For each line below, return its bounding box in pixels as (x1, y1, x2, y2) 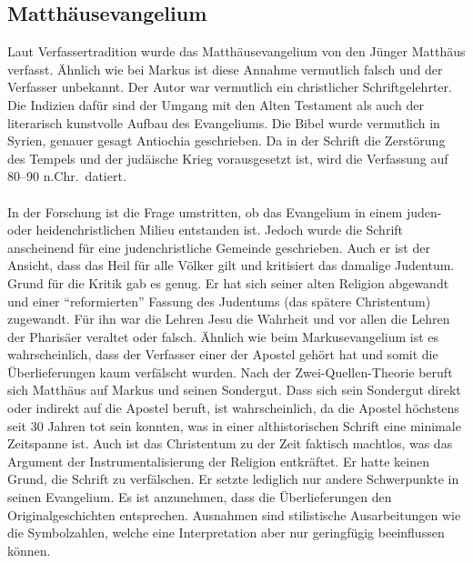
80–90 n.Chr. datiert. (7, 166, 126, 186)
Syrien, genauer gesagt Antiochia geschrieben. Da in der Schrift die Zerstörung (7, 131, 446, 150)
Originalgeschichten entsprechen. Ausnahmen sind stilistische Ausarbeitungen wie (7, 505, 461, 524)
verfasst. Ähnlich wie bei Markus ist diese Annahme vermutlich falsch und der (7, 59, 443, 78)
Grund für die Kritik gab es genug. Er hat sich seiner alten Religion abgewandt (7, 273, 449, 292)
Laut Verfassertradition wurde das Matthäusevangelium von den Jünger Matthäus (7, 42, 466, 61)
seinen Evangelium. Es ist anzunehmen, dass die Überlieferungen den (7, 488, 392, 507)
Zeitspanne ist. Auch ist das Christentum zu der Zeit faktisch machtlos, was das (7, 434, 453, 453)
